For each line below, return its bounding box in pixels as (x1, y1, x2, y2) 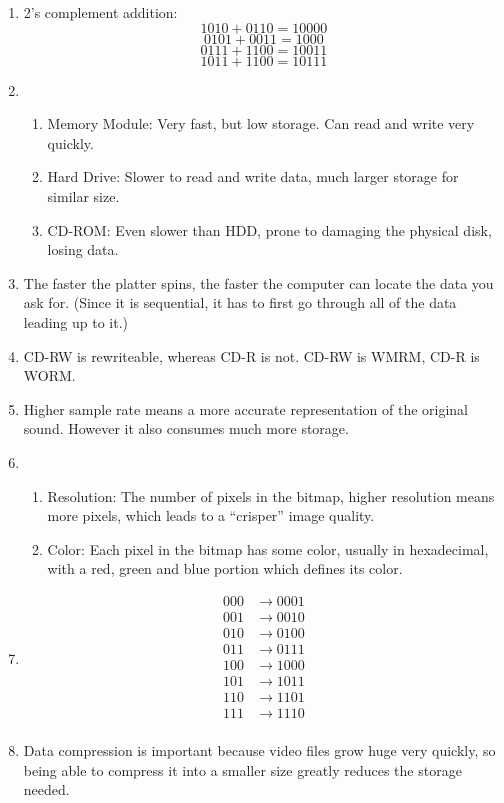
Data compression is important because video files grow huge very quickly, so (23, 740, 496, 761)
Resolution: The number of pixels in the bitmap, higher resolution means (47, 485, 495, 506)
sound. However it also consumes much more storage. (23, 418, 349, 439)
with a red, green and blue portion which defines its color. (47, 558, 403, 579)
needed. (23, 779, 70, 800)
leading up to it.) (23, 311, 129, 332)
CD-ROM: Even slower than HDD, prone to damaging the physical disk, (47, 219, 492, 240)
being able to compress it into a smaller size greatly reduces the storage (23, 759, 462, 780)
